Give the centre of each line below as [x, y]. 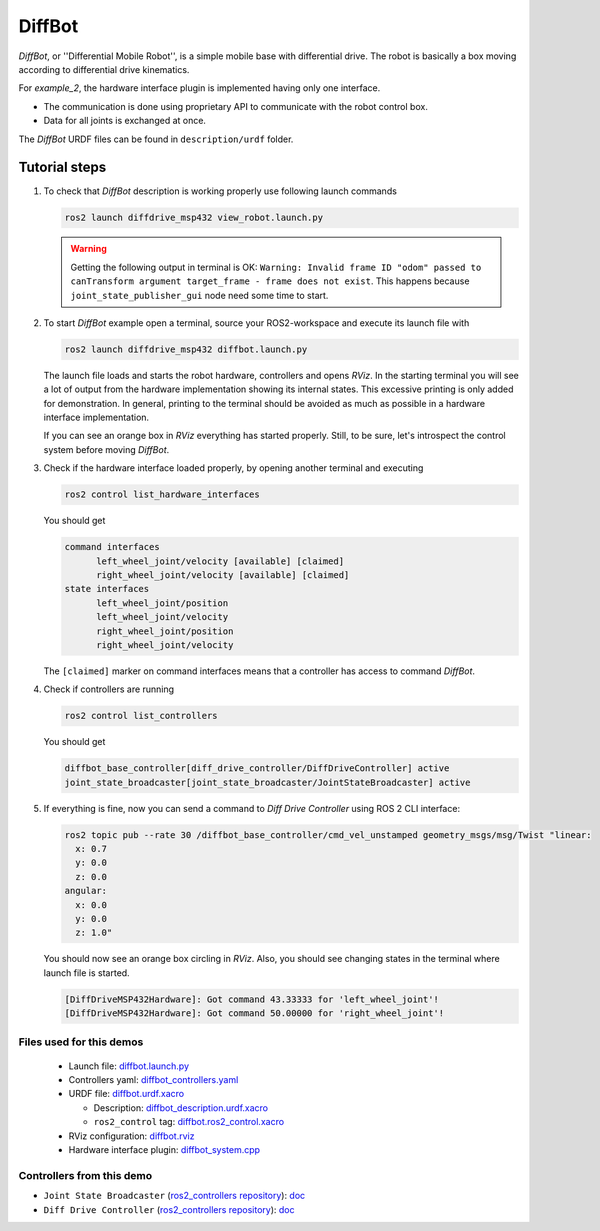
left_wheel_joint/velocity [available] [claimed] [220, 561]
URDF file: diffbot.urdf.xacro [126, 1094]
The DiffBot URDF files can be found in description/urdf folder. [156, 139]
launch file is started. [86, 972]
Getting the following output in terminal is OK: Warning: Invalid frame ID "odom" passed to [276, 267]
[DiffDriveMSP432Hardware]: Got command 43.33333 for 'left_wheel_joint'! [252, 999]
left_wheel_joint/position [162, 603]
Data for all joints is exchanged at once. [125, 121]
